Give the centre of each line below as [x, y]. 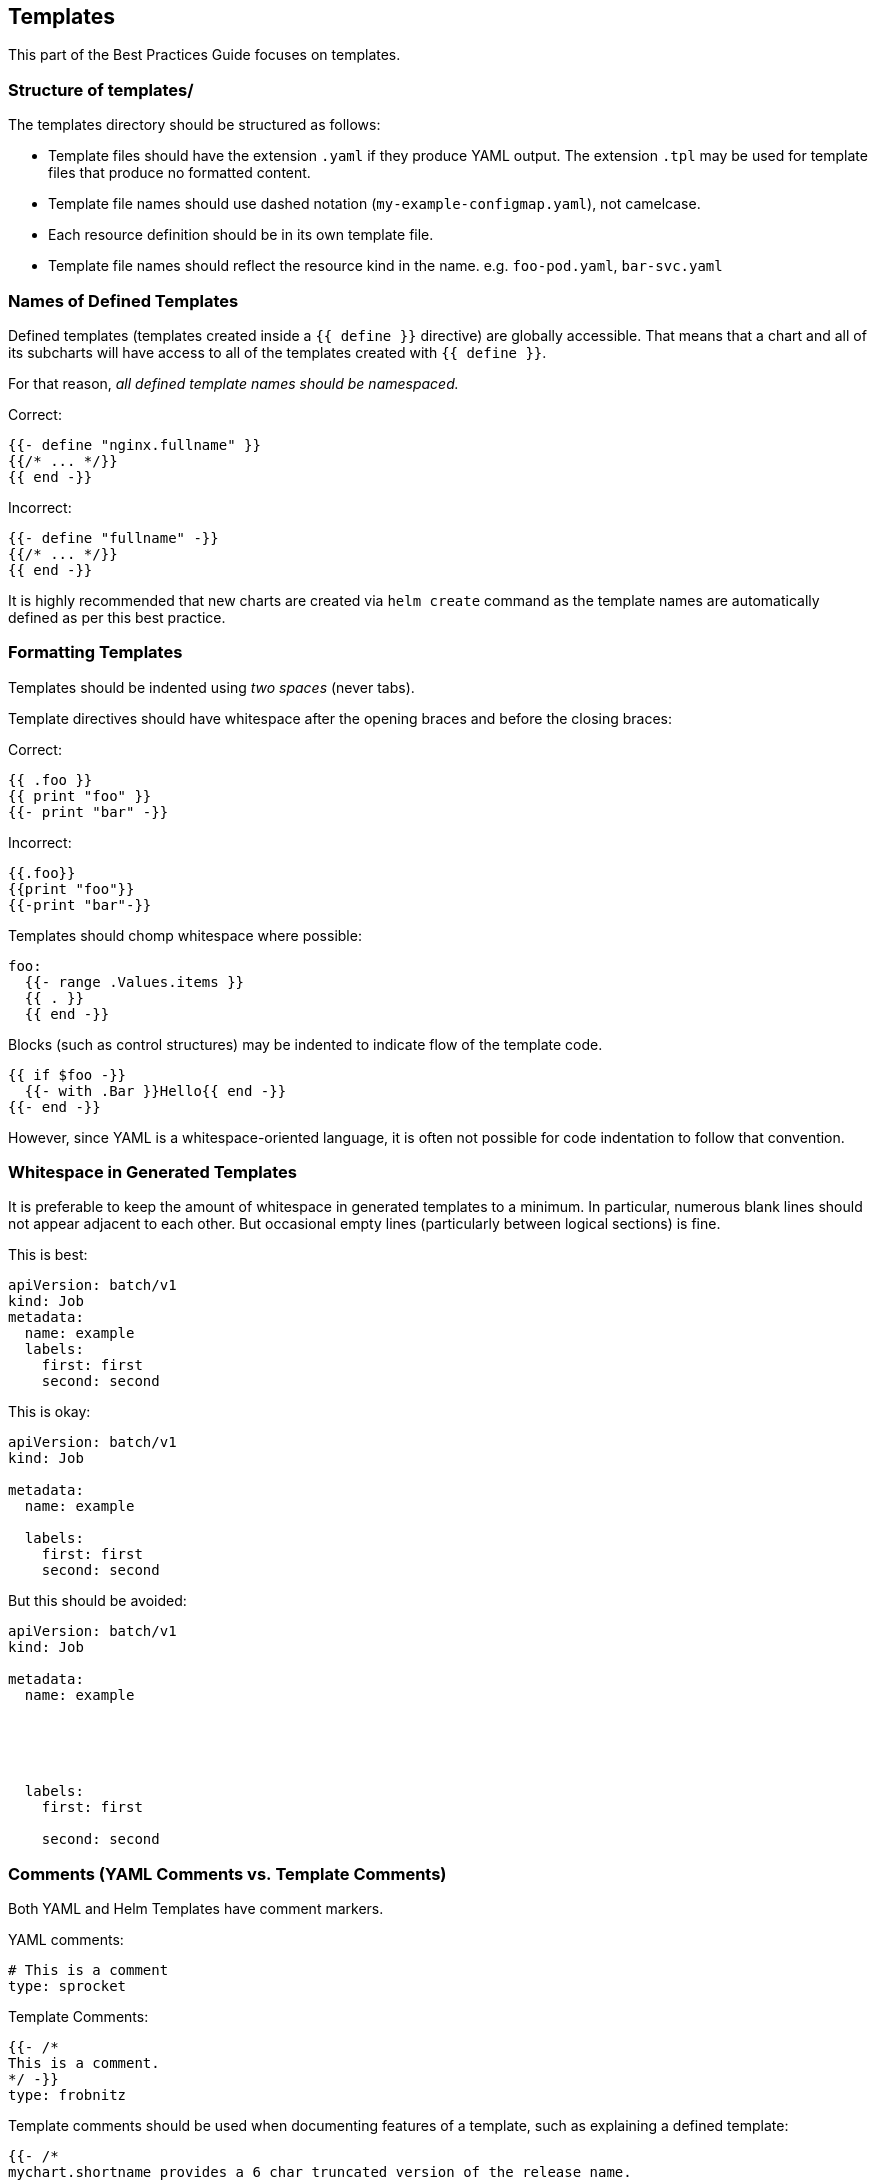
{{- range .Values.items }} [134, 981]
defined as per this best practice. [117, 617]
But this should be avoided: [97, 1601]
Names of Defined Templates [123, 300]
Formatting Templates [95, 652]
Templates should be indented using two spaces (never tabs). [211, 687]
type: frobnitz [67, 2095]
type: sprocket [67, 1986]
